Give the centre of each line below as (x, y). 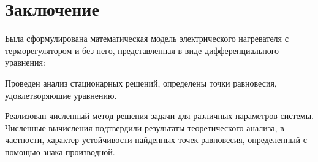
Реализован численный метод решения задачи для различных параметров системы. (159, 116)
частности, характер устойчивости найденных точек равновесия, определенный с (156, 140)
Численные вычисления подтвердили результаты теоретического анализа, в (145, 127)
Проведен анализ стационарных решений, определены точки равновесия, (141, 83)
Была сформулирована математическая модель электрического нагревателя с (147, 38)
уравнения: (25, 62)
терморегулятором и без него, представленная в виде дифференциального (142, 50)
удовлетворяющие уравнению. (61, 95)
